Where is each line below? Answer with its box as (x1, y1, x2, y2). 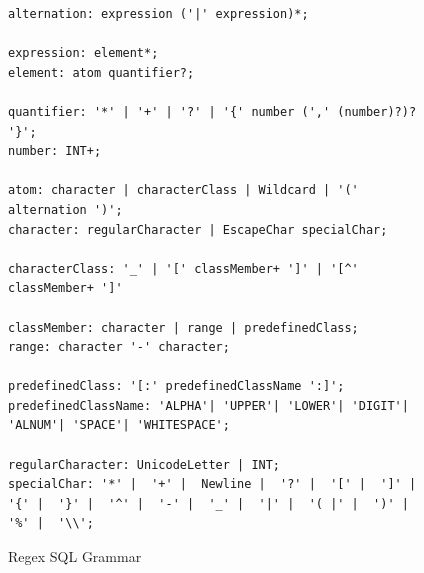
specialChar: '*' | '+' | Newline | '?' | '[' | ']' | (8, 477, 417, 492)
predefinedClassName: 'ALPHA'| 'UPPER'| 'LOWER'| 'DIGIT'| (8, 398, 409, 413)
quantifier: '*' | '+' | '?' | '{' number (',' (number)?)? (8, 104, 417, 119)
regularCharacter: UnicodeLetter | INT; (8, 457, 281, 472)
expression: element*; (8, 46, 159, 61)
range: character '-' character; (8, 340, 230, 355)
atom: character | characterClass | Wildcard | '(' (8, 183, 359, 198)
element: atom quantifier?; (8, 65, 195, 80)
